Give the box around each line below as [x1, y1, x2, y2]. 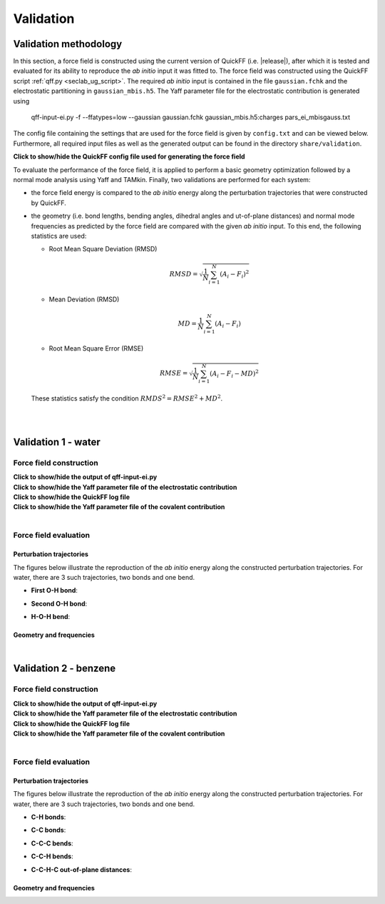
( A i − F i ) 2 [220, 268, 250, 280]
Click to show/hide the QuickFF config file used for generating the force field [13, 152, 245, 161]
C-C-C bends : [31, 839, 74, 848]
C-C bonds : [31, 825, 66, 835]
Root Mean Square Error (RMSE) [48, 343, 144, 353]
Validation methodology [13, 38, 123, 50]
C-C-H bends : [31, 852, 74, 860]
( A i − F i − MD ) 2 [209, 368, 260, 379]
